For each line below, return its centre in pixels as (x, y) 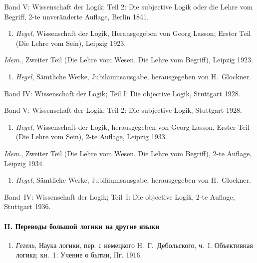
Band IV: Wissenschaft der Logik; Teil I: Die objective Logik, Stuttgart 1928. (122, 93)
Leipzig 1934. (24, 163)
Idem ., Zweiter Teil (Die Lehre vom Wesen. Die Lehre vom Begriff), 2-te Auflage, (128, 153)
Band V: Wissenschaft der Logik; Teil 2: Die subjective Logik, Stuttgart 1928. (123, 110)
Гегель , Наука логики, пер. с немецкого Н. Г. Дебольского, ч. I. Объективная (134, 245)
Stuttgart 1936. (27, 206)
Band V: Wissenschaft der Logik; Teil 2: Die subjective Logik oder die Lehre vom (128, 6)
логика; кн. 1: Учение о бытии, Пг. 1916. (79, 255)
